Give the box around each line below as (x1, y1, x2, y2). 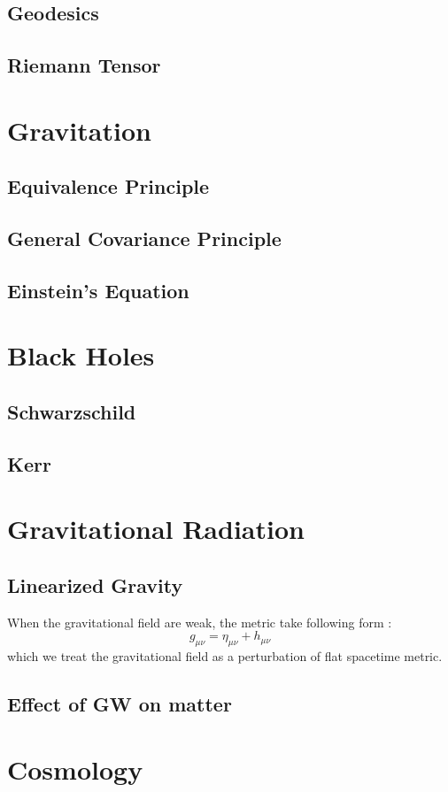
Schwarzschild (7, 398, 136, 426)
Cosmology (7, 750, 143, 787)
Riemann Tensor (7, 51, 161, 79)
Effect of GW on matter (7, 690, 232, 718)
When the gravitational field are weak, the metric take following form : (7, 612, 392, 631)
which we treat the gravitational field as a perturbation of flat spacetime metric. (7, 647, 443, 665)
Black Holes (7, 337, 155, 373)
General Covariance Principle (7, 225, 282, 252)
